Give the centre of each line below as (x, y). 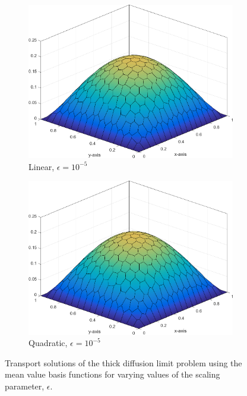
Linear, (42, 166)
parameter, (25, 386)
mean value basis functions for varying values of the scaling (113, 374)
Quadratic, (48, 343)
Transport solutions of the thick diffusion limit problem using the (123, 362)
